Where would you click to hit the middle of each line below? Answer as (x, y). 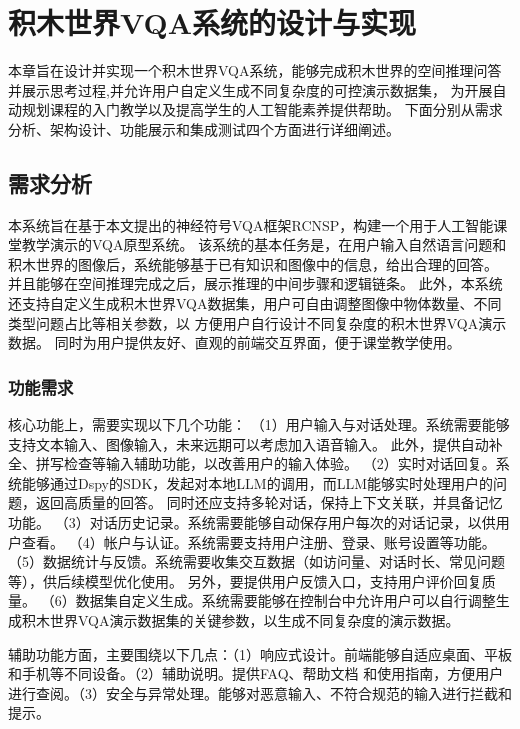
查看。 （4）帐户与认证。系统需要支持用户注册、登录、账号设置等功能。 (258, 541)
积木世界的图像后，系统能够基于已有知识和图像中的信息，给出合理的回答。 (253, 263)
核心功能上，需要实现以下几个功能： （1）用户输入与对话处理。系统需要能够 (259, 424)
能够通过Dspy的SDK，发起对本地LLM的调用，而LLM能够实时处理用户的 (257, 482)
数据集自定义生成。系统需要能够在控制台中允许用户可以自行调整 (285, 600)
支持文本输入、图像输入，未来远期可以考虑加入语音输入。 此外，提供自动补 (255, 443)
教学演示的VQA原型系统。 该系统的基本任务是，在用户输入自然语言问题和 (264, 244)
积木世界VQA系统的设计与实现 (212, 22)
